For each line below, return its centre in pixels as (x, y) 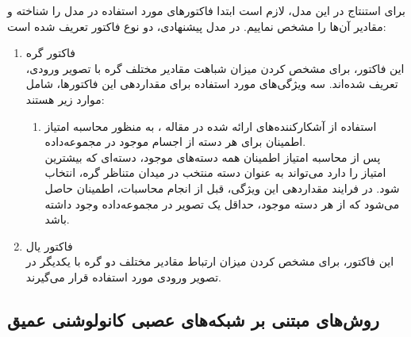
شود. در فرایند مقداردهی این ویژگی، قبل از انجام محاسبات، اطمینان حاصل (222, 188)
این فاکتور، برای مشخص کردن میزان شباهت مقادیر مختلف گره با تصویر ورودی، (215, 68)
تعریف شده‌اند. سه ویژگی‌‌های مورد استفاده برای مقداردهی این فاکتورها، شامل (212, 84)
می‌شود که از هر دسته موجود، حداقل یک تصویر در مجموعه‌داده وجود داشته (222, 203)
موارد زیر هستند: (65, 99)
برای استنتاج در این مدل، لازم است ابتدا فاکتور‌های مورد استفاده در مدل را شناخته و (206, 10)
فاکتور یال (49, 245)
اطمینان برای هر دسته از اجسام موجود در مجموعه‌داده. (175, 142)
